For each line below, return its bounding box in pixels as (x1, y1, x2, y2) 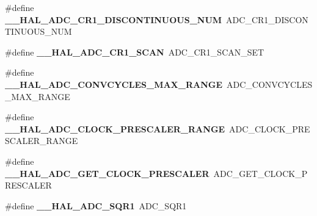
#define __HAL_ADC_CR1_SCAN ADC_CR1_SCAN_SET (5, 45, 264, 58)
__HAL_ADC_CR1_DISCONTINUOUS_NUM (5, 13, 222, 26)
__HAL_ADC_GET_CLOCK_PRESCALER (5, 167, 210, 179)
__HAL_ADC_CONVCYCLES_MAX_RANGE (5, 77, 223, 90)
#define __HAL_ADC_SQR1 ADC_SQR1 (5, 199, 187, 212)
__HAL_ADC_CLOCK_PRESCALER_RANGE (5, 122, 225, 135)
